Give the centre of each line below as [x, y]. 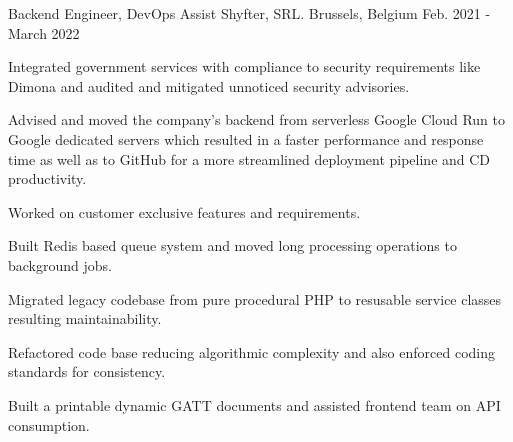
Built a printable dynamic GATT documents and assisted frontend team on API [254, 404]
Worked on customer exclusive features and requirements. [184, 211]
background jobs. [60, 264]
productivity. [47, 178]
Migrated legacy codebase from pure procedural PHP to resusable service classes [255, 298]
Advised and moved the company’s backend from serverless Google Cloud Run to [256, 119]
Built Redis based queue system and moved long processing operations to [232, 245]
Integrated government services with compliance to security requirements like [244, 66]
